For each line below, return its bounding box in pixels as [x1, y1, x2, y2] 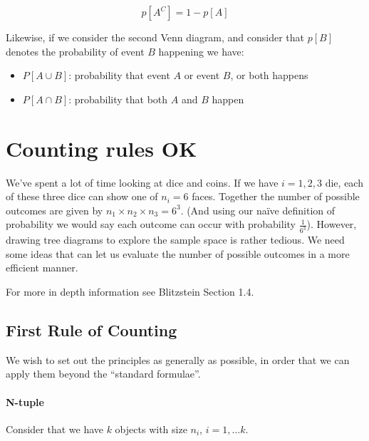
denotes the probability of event [6, 43, 145, 58]
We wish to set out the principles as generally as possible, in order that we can [6, 352, 350, 367]
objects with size [115, 421, 187, 436]
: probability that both [68, 91, 168, 106]
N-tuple [6, 394, 44, 409]
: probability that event [68, 68, 170, 83]
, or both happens [230, 68, 308, 83]
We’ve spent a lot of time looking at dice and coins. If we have [6, 175, 279, 190]
